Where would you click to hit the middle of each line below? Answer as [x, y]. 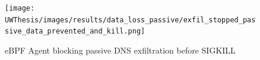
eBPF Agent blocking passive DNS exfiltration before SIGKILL [120, 50]
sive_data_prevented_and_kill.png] [75, 31]
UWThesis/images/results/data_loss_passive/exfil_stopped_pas [130, 20]
